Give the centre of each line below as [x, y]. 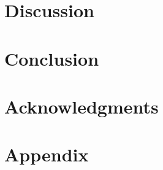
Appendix [47, 154]
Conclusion [52, 58]
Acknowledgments [81, 106]
